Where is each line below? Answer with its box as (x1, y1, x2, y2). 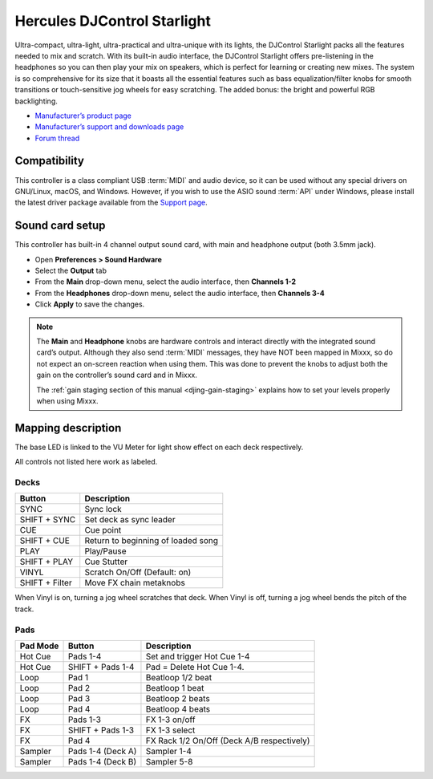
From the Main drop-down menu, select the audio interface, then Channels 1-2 (34, 277, 297, 286)
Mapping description (14, 421, 122, 435)
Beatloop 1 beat (145, 682, 204, 693)
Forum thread (34, 133, 80, 143)
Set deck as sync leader (84, 514, 176, 525)
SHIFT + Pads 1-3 (67, 724, 135, 736)
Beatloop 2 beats (145, 692, 210, 704)
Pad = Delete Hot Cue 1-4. (145, 661, 245, 672)
